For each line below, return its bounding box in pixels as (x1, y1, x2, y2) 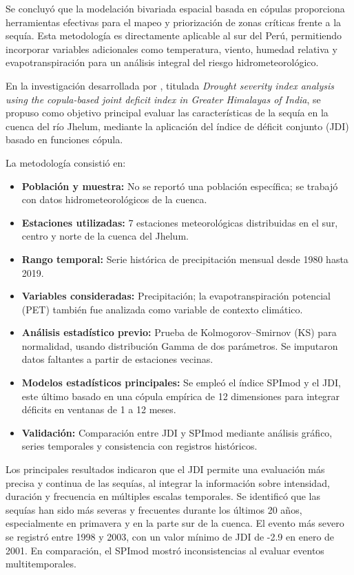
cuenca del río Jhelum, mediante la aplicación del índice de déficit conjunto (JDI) (6, 118, 349, 133)
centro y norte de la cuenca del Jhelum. (21, 229, 189, 243)
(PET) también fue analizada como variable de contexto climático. (21, 302, 303, 316)
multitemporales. (6, 556, 76, 571)
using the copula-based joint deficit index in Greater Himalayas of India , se (6, 92, 321, 106)
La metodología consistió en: (6, 155, 126, 169)
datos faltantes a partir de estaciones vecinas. (21, 352, 214, 366)
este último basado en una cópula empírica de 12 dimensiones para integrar (21, 388, 340, 403)
